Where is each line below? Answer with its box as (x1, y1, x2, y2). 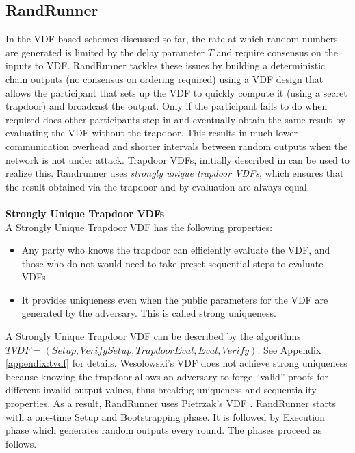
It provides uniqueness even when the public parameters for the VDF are (21, 292, 328, 306)
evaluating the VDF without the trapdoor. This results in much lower (5, 125, 298, 140)
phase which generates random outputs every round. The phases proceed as (5, 423, 322, 437)
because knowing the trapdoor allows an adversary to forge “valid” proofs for (5, 369, 328, 383)
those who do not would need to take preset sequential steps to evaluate (21, 256, 324, 270)
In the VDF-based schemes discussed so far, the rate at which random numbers (5, 32, 338, 46)
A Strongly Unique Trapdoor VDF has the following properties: (5, 219, 273, 234)
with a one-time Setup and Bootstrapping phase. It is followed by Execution (5, 409, 325, 424)
